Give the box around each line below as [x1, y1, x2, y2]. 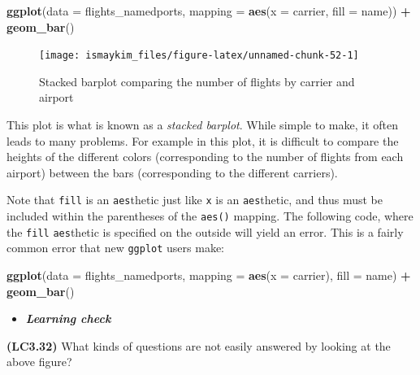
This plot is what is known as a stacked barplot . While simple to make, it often [6, 116, 399, 133]
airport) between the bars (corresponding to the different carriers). [6, 164, 338, 181]
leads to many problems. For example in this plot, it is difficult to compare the [6, 132, 399, 149]
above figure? [6, 353, 72, 370]
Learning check [25, 310, 111, 327]
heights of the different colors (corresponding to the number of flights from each [6, 148, 404, 165]
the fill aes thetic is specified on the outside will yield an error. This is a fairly [6, 223, 404, 240]
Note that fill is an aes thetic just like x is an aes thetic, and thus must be [6, 191, 383, 208]
